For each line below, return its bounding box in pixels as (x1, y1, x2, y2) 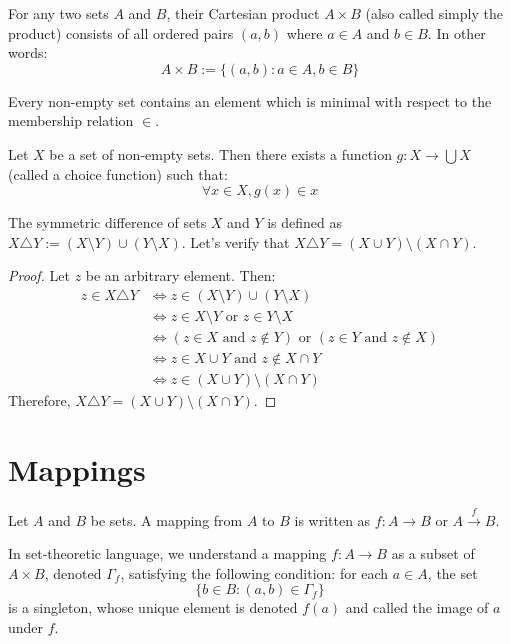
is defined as (267, 212, 342, 233)
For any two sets (8, 3, 109, 23)
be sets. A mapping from (90, 509, 243, 530)
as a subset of (391, 543, 475, 564)
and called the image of (345, 597, 489, 618)
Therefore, (8, 390, 71, 411)
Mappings (8, 448, 146, 489)
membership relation (8, 110, 134, 131)
